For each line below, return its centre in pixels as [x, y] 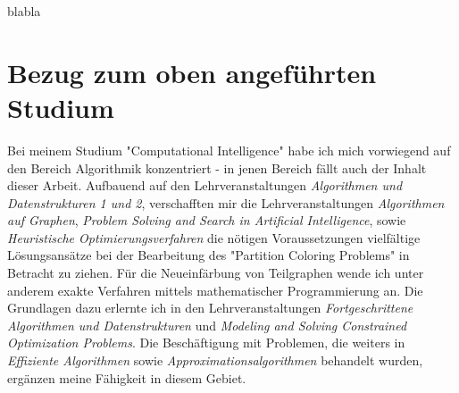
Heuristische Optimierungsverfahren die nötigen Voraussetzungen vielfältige [214, 237]
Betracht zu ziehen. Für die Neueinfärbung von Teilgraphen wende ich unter [216, 273]
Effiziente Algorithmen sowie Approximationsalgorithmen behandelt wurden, [215, 360]
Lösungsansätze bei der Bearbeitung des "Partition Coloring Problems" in [209, 255]
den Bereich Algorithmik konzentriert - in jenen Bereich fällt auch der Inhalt [217, 167]
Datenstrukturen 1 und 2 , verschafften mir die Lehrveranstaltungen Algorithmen [226, 202]
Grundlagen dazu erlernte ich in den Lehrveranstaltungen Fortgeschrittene [210, 308]
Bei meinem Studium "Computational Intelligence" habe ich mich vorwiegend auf [229, 150]
